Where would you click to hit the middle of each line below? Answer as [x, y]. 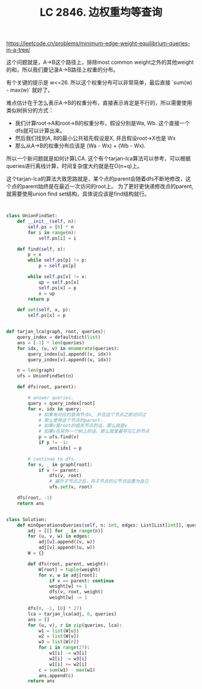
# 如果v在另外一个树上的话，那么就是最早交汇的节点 [94, 431]
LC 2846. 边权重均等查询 [101, 12]
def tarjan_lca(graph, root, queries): [56, 332]
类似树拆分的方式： [30, 110]
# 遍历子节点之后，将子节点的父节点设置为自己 [99, 481]
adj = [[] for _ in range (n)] [66, 531]
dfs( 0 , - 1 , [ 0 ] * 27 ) [55, 608]
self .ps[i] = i [57, 238]
